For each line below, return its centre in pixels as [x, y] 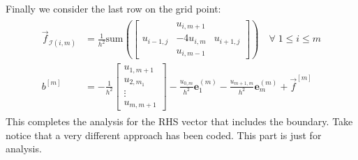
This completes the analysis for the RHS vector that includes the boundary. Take [179, 121]
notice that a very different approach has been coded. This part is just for [164, 135]
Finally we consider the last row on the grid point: [113, 8]
